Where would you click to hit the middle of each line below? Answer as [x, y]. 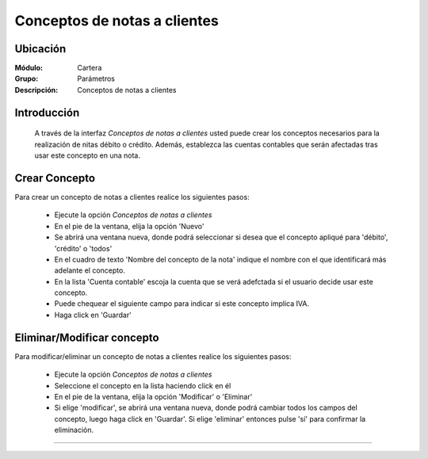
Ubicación [40, 49]
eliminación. [74, 430]
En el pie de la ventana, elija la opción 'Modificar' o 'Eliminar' [153, 396]
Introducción [47, 112]
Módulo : [29, 68]
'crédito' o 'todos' [83, 248]
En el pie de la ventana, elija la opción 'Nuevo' [129, 226]
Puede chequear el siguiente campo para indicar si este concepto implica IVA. [182, 304]
